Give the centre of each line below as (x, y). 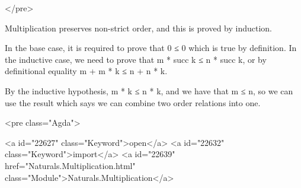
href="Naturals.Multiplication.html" (70, 165)
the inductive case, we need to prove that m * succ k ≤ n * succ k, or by (136, 59)
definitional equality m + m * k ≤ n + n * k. (86, 71)
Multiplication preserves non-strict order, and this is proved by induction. (139, 28)
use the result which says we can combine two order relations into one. (133, 102)
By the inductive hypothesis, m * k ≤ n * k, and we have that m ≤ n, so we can (149, 90)
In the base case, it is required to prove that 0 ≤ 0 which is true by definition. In (151, 48)
